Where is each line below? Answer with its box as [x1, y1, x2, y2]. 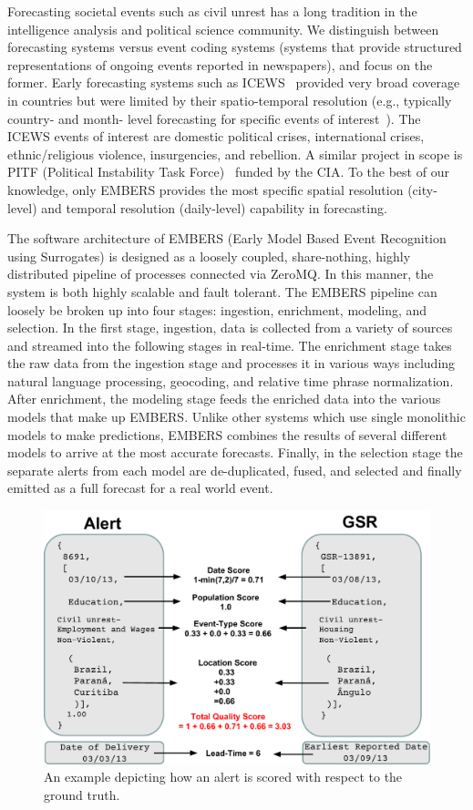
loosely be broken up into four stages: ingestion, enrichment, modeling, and [7, 300, 427, 319]
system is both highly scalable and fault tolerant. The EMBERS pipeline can [7, 282, 437, 301]
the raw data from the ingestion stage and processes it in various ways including [7, 354, 456, 373]
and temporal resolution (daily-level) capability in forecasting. [41, 198, 387, 217]
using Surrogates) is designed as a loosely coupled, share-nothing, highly [7, 246, 411, 265]
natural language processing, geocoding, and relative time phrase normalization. [7, 371, 454, 390]
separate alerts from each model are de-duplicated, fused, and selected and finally [7, 460, 462, 479]
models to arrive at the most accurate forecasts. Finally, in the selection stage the [7, 443, 463, 462]
